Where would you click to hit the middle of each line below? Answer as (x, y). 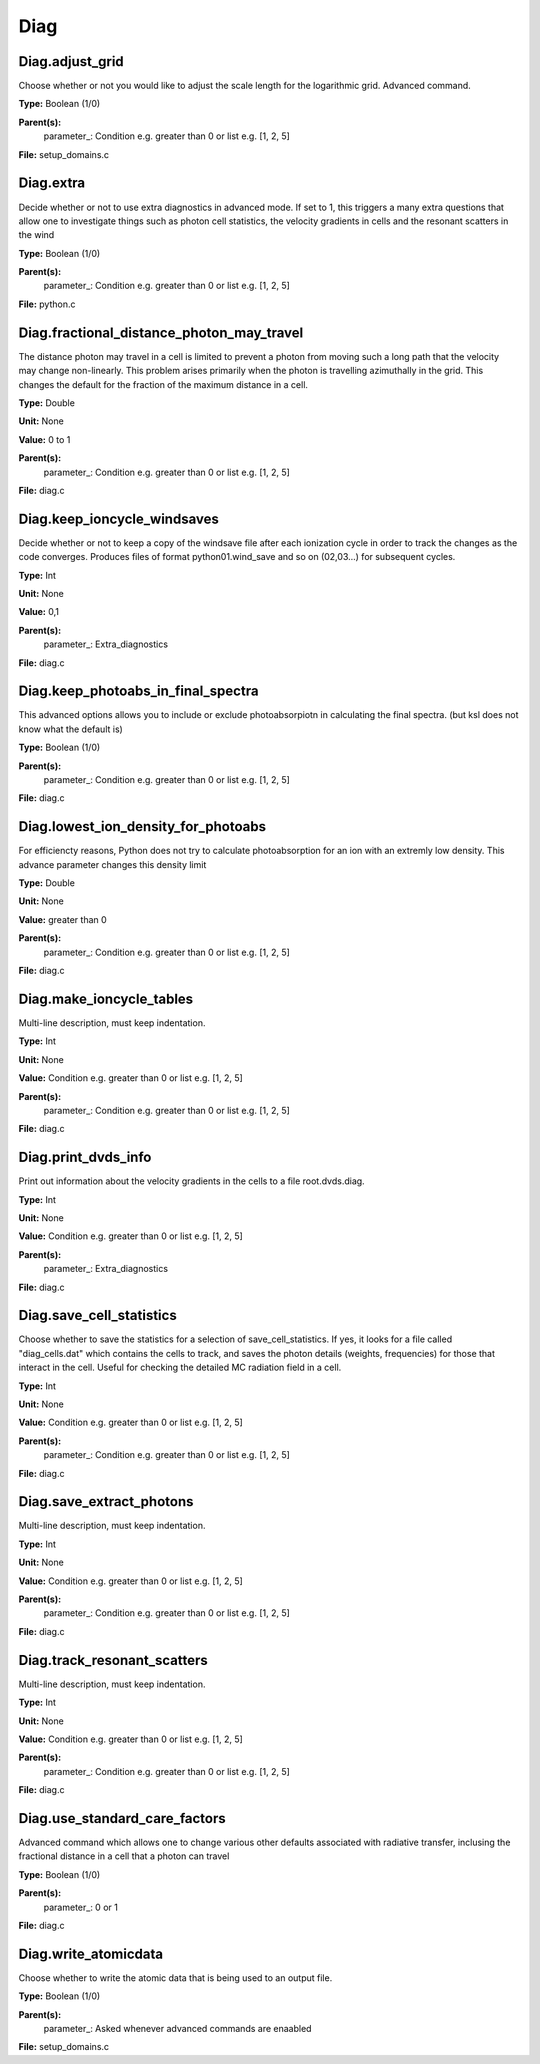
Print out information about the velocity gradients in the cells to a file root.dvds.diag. (191, 1181)
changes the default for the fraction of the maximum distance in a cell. (163, 384)
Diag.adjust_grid (71, 61)
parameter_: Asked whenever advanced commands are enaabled (177, 2029)
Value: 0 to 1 (44, 439)
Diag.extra (52, 183)
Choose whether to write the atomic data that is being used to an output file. (175, 1977)
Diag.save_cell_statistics (97, 1315)
